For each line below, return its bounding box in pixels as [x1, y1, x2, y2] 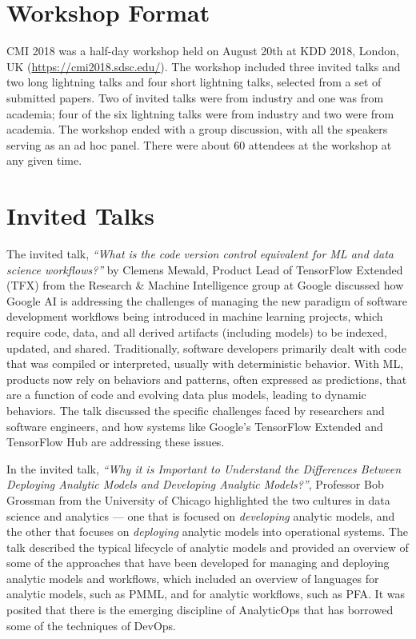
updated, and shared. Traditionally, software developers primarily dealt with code [6, 339, 406, 356]
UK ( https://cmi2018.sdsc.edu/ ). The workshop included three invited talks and [6, 58, 401, 74]
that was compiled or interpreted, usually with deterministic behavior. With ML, [6, 355, 404, 372]
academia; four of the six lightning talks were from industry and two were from [6, 105, 394, 122]
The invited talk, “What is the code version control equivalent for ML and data [6, 246, 394, 262]
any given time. [6, 152, 82, 169]
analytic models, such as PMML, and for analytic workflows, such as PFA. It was [6, 585, 405, 602]
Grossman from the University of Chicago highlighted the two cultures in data [6, 491, 390, 508]
